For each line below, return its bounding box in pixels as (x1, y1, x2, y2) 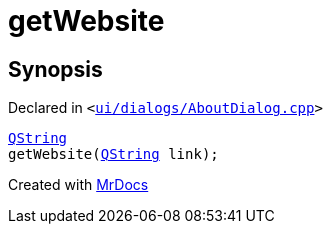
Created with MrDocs (8, 176, 149, 194)
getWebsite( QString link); (8, 146, 219, 163)
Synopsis (8, 56, 103, 82)
